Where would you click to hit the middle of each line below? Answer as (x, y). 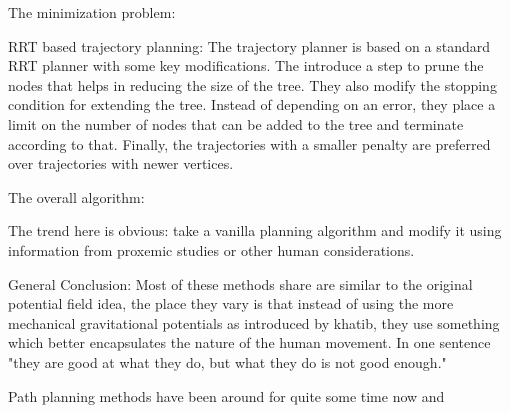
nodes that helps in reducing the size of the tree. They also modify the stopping (252, 84)
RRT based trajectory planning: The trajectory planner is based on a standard (249, 45)
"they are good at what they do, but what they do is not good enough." (227, 361)
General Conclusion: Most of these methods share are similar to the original (240, 283)
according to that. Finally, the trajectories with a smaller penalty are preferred (249, 143)
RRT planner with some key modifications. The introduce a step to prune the (246, 65)
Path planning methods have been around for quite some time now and (226, 395)
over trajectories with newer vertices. (121, 163)
